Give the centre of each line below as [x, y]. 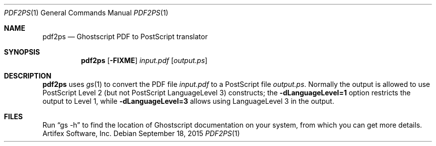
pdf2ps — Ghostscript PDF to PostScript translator [125, 36]
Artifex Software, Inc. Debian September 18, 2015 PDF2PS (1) [141, 133]
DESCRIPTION [28, 76]
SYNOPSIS [22, 52]
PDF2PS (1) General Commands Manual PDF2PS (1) [86, 13]
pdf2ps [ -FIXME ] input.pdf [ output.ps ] [144, 60]
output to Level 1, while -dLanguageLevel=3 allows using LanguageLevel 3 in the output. [188, 101]
